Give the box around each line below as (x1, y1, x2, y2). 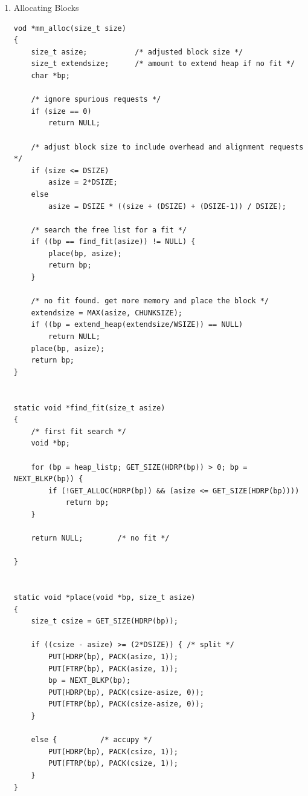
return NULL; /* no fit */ (31, 534, 170, 543)
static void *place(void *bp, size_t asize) (13, 593, 196, 602)
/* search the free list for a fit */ (31, 225, 187, 234)
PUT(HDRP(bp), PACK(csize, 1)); (48, 747, 178, 756)
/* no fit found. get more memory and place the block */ (31, 297, 269, 306)
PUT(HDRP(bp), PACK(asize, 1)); (48, 653, 178, 662)
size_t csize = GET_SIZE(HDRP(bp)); (31, 617, 178, 626)
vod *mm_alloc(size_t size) (13, 24, 126, 33)
